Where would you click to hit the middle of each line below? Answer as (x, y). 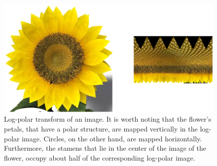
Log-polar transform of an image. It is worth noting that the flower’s (108, 119)
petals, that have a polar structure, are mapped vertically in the (101, 129)
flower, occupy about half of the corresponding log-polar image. (100, 157)
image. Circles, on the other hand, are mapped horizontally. (112, 138)
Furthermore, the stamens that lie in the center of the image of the (105, 148)
